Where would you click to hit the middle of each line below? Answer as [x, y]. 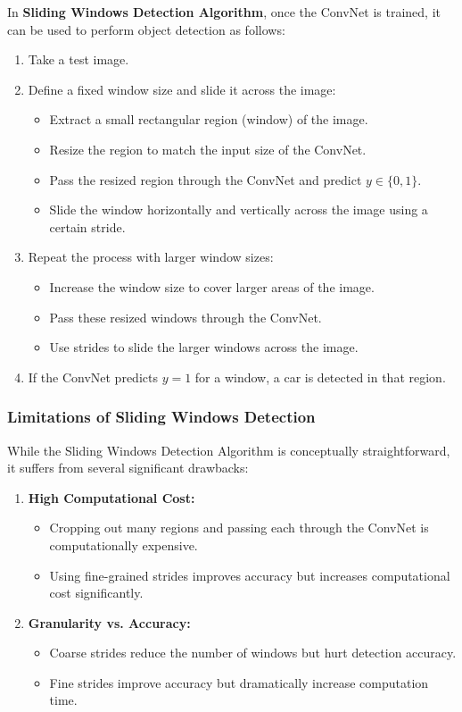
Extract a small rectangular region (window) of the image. [209, 119]
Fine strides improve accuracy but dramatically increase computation [239, 682]
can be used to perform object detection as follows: [146, 29]
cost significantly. [96, 593]
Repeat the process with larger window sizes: [151, 257]
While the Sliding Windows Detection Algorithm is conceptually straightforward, [229, 450]
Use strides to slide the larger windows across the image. [204, 347]
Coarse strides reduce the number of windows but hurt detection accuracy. [253, 653]
